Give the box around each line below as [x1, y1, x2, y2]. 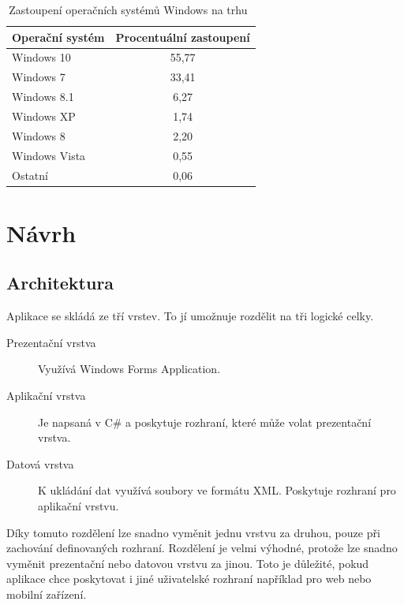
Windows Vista [12, 147, 86, 163]
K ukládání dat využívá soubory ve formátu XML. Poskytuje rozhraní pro [38, 482, 396, 499]
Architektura [6, 271, 114, 295]
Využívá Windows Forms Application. [38, 360, 221, 377]
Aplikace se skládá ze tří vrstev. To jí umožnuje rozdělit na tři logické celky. [6, 308, 374, 324]
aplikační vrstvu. [38, 497, 119, 514]
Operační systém [12, 28, 105, 45]
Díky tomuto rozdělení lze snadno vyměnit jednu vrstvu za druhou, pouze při [6, 524, 380, 540]
